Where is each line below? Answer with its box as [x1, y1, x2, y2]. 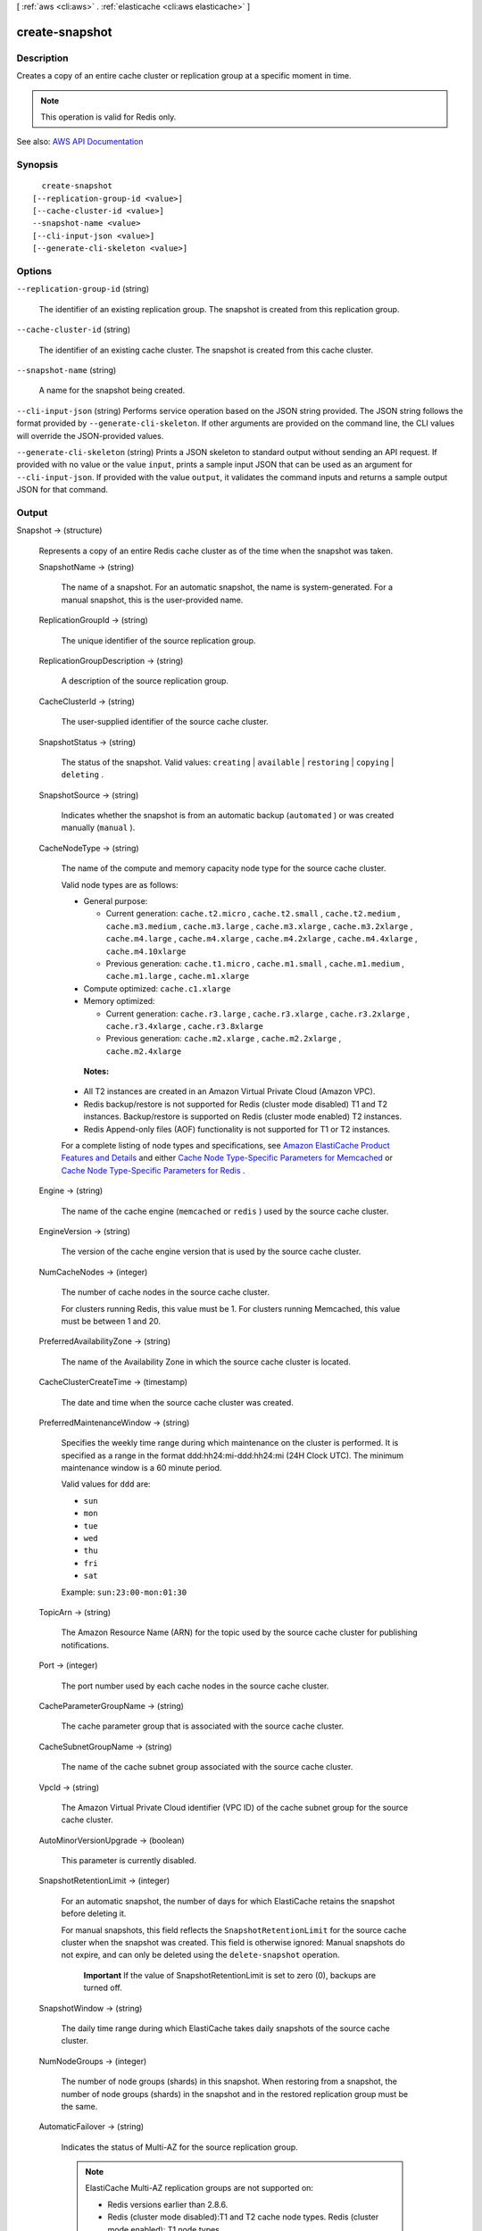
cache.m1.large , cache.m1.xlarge [105, 971, 250, 982]
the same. [61, 2101, 98, 2111]
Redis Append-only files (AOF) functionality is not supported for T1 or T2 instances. [83, 1124, 391, 1134]
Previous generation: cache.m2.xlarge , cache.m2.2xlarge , [105, 1033, 342, 1044]
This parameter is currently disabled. [61, 1855, 196, 1866]
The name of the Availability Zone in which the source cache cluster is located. [61, 1356, 352, 1367]
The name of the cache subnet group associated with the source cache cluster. [61, 1762, 353, 1772]
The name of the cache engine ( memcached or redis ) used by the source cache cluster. [61, 1206, 389, 1216]
